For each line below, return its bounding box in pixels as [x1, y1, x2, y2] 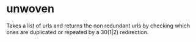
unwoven [6, 2, 55, 16]
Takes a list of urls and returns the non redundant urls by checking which [6, 22, 191, 29]
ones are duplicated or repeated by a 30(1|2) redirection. [6, 28, 149, 35]
